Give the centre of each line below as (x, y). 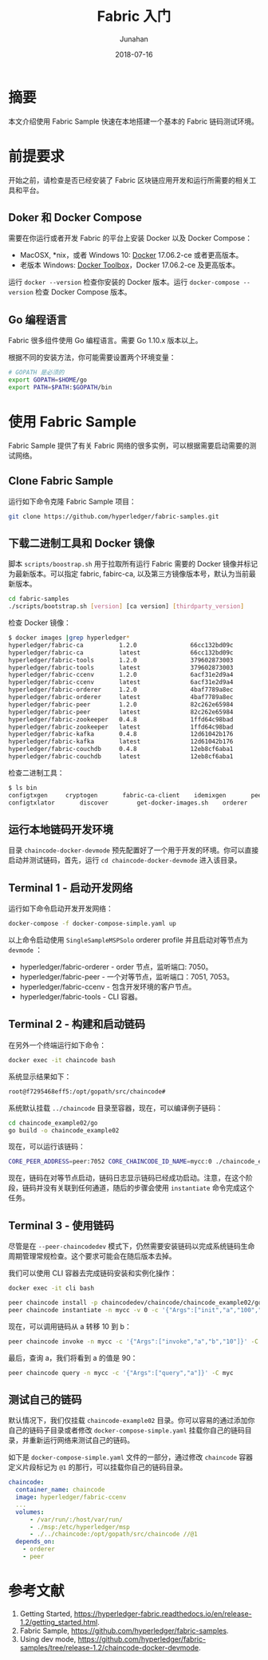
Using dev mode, (48, 1639)
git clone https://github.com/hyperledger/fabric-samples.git (114, 516)
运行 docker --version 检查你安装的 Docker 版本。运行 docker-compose (124, 282)
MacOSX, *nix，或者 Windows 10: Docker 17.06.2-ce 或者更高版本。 (131, 255)
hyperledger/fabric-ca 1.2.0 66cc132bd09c (121, 645)
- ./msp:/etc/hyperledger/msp (79, 1527)
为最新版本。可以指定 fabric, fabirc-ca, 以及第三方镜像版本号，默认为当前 (129, 574)
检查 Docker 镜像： (40, 622)
